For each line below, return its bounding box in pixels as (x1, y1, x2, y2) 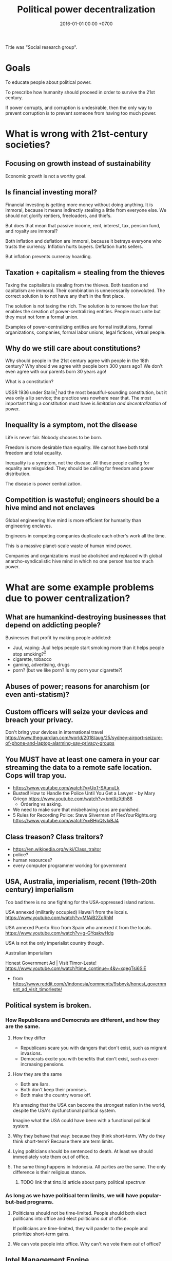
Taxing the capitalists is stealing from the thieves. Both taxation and (5, 282, 148, 288)
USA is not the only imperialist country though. (5, 940, 104, 946)
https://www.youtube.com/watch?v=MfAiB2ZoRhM (5, 914, 113, 921)
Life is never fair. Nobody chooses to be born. (5, 434, 103, 440)
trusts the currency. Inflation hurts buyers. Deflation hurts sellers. (5, 243, 143, 249)
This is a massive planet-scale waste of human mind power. (5, 543, 132, 549)
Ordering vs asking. (20, 801, 63, 807)
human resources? (12, 857, 52, 863)
